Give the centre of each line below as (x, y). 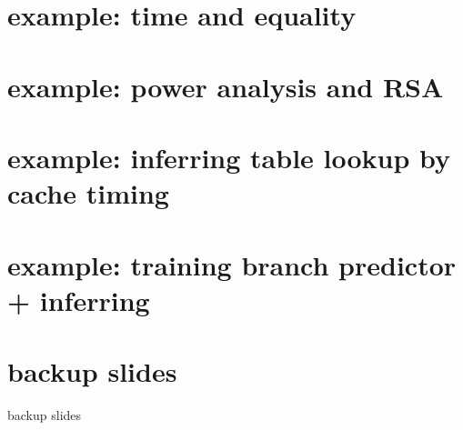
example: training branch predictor (232, 264)
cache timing (88, 193)
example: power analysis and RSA (226, 86)
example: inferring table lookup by (229, 157)
